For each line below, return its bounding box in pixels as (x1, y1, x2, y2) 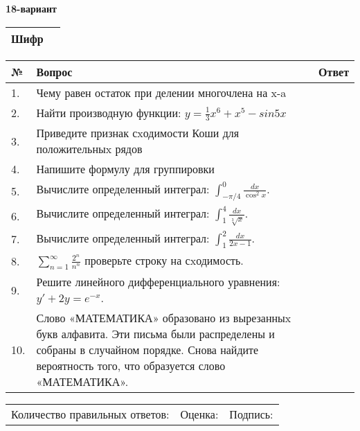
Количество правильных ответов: (11, 406, 170, 423)
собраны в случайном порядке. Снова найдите (36, 342, 259, 358)
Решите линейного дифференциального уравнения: (36, 274, 280, 290)
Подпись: (229, 406, 273, 423)
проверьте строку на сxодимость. (84, 252, 244, 269)
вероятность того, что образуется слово (36, 358, 226, 374)
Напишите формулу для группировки (36, 161, 215, 177)
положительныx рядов (36, 141, 143, 157)
